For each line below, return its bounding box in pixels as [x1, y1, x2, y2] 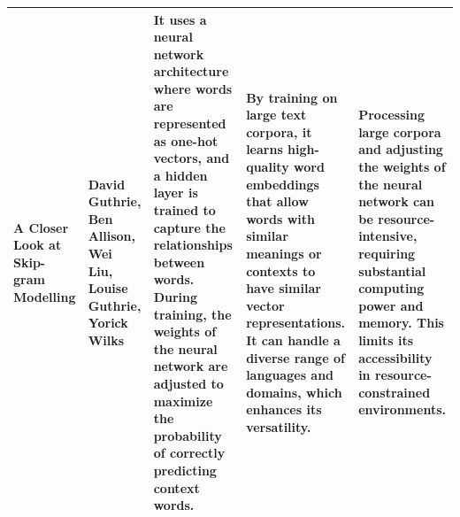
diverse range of [246, 348, 345, 367]
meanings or [246, 244, 322, 263]
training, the [153, 305, 232, 323]
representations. [246, 313, 345, 332]
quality [246, 158, 289, 176]
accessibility [358, 348, 433, 367]
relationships [153, 235, 233, 254]
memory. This [358, 313, 444, 332]
